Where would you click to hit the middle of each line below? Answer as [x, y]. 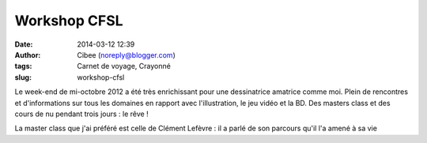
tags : [23, 66]
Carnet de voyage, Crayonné [124, 66]
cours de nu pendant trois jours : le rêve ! [82, 114]
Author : [28, 55]
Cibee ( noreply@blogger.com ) [126, 55]
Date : [24, 44]
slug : [23, 77]
